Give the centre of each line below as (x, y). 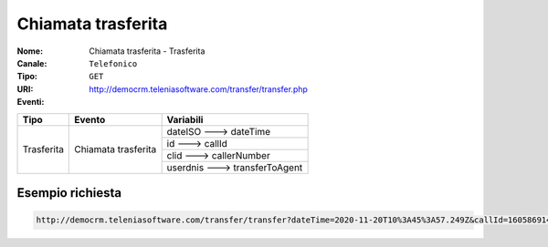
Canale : (32, 63)
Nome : (30, 51)
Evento (90, 119)
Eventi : (31, 102)
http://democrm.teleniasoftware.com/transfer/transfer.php (198, 89)
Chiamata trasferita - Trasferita (147, 51)
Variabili (185, 119)
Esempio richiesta (69, 193)
